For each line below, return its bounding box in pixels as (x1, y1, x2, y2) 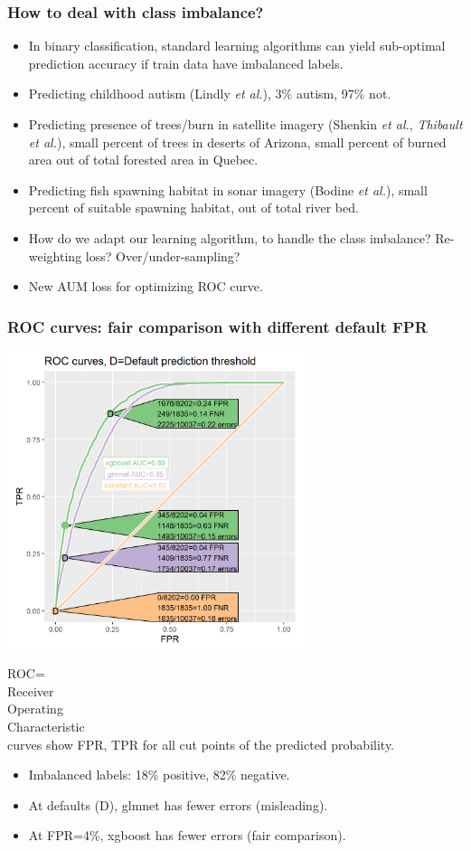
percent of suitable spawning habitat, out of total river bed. (28, 198, 359, 217)
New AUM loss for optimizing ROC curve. (28, 277, 263, 296)
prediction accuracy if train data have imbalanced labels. (28, 53, 344, 72)
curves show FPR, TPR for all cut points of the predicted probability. (7, 734, 395, 753)
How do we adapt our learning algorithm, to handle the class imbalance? (28, 228, 431, 247)
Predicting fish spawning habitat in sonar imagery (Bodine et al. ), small (28, 180, 428, 199)
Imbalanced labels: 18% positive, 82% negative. (28, 765, 290, 784)
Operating (7, 699, 63, 718)
